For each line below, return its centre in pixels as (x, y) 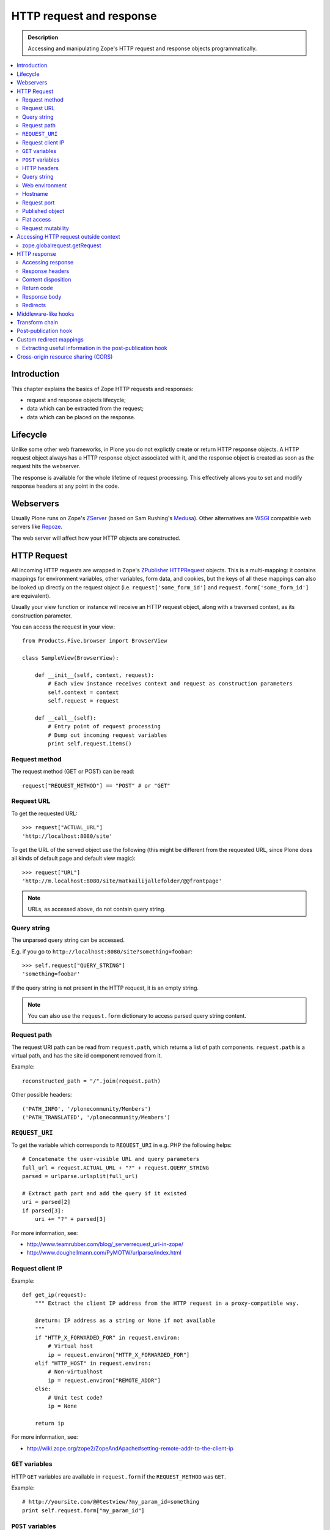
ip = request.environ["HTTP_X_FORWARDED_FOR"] (119, 1355)
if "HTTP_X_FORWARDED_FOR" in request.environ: (107, 1338)
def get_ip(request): (54, 1295)
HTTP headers (41, 168)
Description (43, 37)
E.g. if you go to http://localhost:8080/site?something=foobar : (102, 951)
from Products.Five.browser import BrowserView (95, 641)
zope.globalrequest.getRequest (62, 245)
